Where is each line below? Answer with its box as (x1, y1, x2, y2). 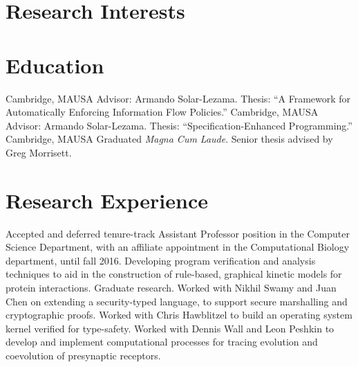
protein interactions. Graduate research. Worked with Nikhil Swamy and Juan (6, 280, 337, 294)
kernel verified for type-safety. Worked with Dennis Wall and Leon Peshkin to (6, 321, 335, 335)
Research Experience (6, 186, 208, 214)
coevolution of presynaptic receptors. (6, 348, 161, 362)
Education (6, 51, 104, 79)
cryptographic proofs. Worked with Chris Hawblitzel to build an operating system (6, 307, 352, 322)
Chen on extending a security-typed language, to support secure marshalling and (6, 294, 348, 308)
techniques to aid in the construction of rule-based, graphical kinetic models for (6, 267, 342, 281)
